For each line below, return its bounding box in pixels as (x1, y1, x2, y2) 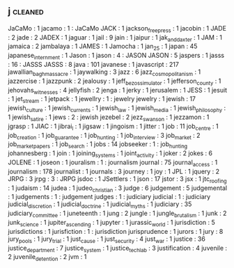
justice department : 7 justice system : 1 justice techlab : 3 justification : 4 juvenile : (8, 244, 228, 253)
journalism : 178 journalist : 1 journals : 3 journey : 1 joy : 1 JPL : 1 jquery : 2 (8, 167, 220, 175)
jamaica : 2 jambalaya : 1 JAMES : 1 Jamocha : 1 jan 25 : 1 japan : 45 (8, 42, 198, 52)
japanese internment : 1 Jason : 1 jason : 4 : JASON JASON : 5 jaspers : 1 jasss (8, 52, 225, 61)
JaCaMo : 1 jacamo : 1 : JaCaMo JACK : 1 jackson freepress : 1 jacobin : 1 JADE (8, 24, 227, 34)
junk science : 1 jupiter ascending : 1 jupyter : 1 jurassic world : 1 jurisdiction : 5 (8, 218, 215, 228)
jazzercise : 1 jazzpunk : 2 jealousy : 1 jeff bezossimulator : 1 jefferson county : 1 (8, 77, 221, 86)
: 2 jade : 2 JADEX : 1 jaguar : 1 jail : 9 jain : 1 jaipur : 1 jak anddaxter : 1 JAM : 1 (8, 33, 222, 43)
